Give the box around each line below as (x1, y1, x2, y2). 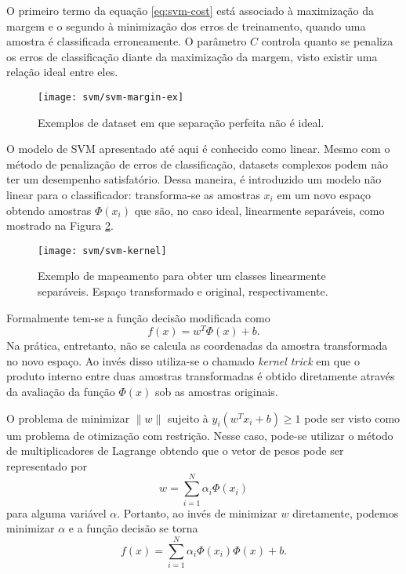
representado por (6, 457, 87, 474)
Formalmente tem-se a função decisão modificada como (6, 309, 270, 325)
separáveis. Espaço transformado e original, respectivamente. (38, 283, 328, 300)
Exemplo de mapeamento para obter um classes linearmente (38, 267, 326, 284)
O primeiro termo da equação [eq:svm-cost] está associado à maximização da (6, 2, 375, 18)
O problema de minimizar (6, 409, 130, 426)
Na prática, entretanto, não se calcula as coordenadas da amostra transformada (6, 337, 388, 354)
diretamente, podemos (292, 504, 399, 521)
